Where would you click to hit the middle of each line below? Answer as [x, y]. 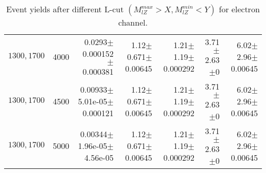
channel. [133, 22]
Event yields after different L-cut [65, 9]
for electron [239, 9]
